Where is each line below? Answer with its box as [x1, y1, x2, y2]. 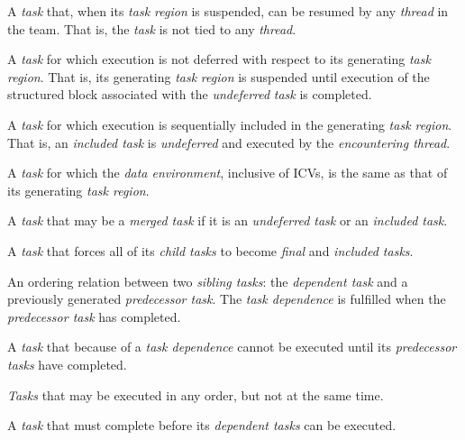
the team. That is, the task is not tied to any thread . [7, 19, 296, 38]
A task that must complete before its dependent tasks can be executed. [7, 416, 397, 435]
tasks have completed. [7, 354, 127, 373]
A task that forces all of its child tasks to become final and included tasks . [7, 241, 414, 260]
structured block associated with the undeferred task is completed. [7, 85, 372, 104]
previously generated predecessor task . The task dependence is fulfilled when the [7, 289, 446, 308]
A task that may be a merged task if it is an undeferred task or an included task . [7, 211, 448, 230]
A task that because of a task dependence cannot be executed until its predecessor [7, 337, 457, 356]
